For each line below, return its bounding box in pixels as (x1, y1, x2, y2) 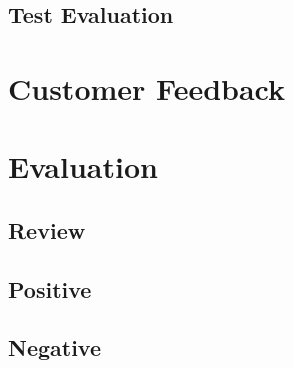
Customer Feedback (8, 67, 286, 108)
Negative (8, 332, 102, 363)
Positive (8, 273, 92, 304)
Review (8, 214, 86, 245)
